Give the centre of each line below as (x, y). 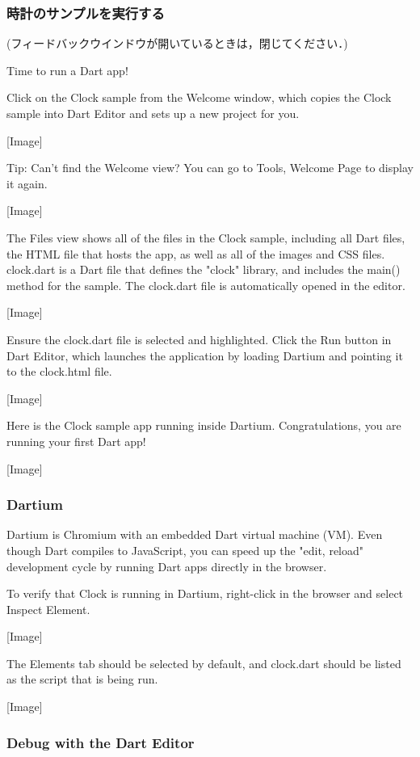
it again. (27, 183)
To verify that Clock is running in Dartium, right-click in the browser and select (205, 593)
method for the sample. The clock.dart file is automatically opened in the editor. (206, 285)
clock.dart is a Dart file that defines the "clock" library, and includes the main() (204, 269)
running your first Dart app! (76, 441)
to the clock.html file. (59, 371)
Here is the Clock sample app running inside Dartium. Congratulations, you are (204, 425)
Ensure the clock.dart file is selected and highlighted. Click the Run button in (199, 339)
